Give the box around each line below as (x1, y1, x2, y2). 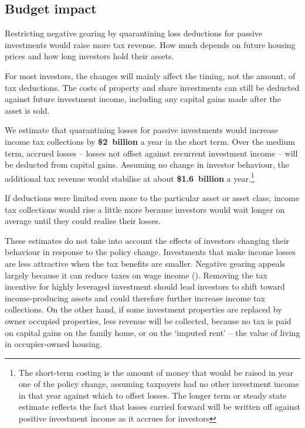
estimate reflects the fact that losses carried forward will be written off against (18, 400, 300, 413)
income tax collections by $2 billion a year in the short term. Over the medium (5, 135, 295, 147)
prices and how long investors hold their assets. (5, 50, 174, 62)
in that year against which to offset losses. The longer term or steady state (18, 389, 287, 401)
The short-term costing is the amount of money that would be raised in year (18, 366, 294, 378)
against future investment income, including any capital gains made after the (5, 93, 281, 105)
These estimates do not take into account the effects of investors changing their (5, 234, 290, 246)
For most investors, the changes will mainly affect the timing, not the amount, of (5, 69, 296, 81)
